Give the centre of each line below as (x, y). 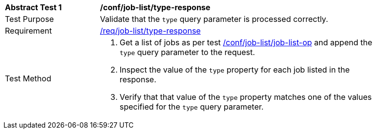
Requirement (28, 31)
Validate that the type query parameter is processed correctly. (214, 19)
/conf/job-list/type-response (155, 7)
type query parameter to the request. (188, 52)
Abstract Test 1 (33, 7)
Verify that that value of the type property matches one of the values (246, 97)
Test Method (28, 78)
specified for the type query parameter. (192, 107)
